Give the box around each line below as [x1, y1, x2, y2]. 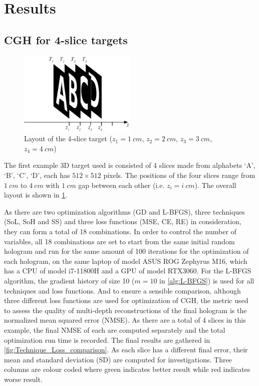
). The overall [194, 179, 236, 190]
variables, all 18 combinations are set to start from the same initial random [4, 236, 235, 246]
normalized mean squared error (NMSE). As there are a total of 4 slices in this [4, 315, 246, 325]
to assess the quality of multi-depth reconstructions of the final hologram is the [4, 305, 247, 315]
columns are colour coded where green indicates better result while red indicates [4, 364, 250, 374]
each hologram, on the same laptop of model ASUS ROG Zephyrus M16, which [4, 255, 247, 266]
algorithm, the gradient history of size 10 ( [4, 275, 135, 285]
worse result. [4, 373, 43, 384]
